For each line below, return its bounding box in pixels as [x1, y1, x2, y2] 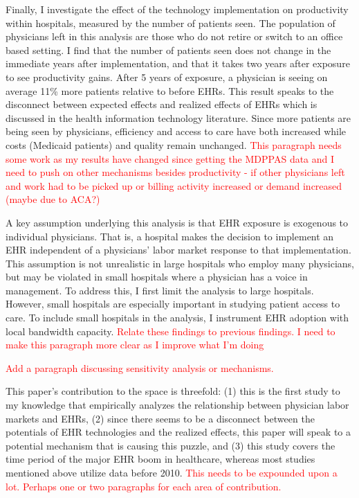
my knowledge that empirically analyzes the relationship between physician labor [6, 398, 349, 412]
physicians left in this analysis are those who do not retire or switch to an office [6, 29, 343, 44]
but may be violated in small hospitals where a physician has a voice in [6, 269, 308, 284]
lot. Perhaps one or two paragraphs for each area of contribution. [6, 479, 282, 493]
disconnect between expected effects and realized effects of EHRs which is [6, 97, 317, 112]
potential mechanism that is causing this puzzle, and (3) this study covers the [6, 438, 335, 452]
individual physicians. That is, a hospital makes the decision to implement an [6, 229, 334, 243]
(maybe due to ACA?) [6, 192, 100, 206]
